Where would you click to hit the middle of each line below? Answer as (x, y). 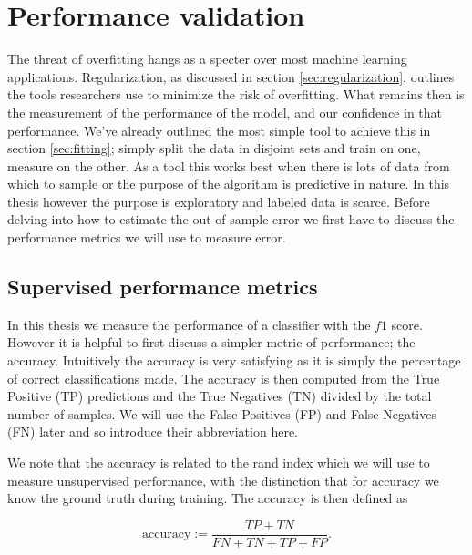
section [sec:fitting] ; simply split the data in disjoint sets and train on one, (214, 148)
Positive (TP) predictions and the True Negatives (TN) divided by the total (220, 396)
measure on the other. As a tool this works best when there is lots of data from (229, 165)
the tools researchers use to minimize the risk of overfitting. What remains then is (236, 94)
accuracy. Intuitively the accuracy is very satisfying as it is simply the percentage (234, 360)
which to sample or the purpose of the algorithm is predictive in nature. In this (229, 184)
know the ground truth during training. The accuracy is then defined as (208, 498)
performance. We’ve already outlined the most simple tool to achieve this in (219, 130)
